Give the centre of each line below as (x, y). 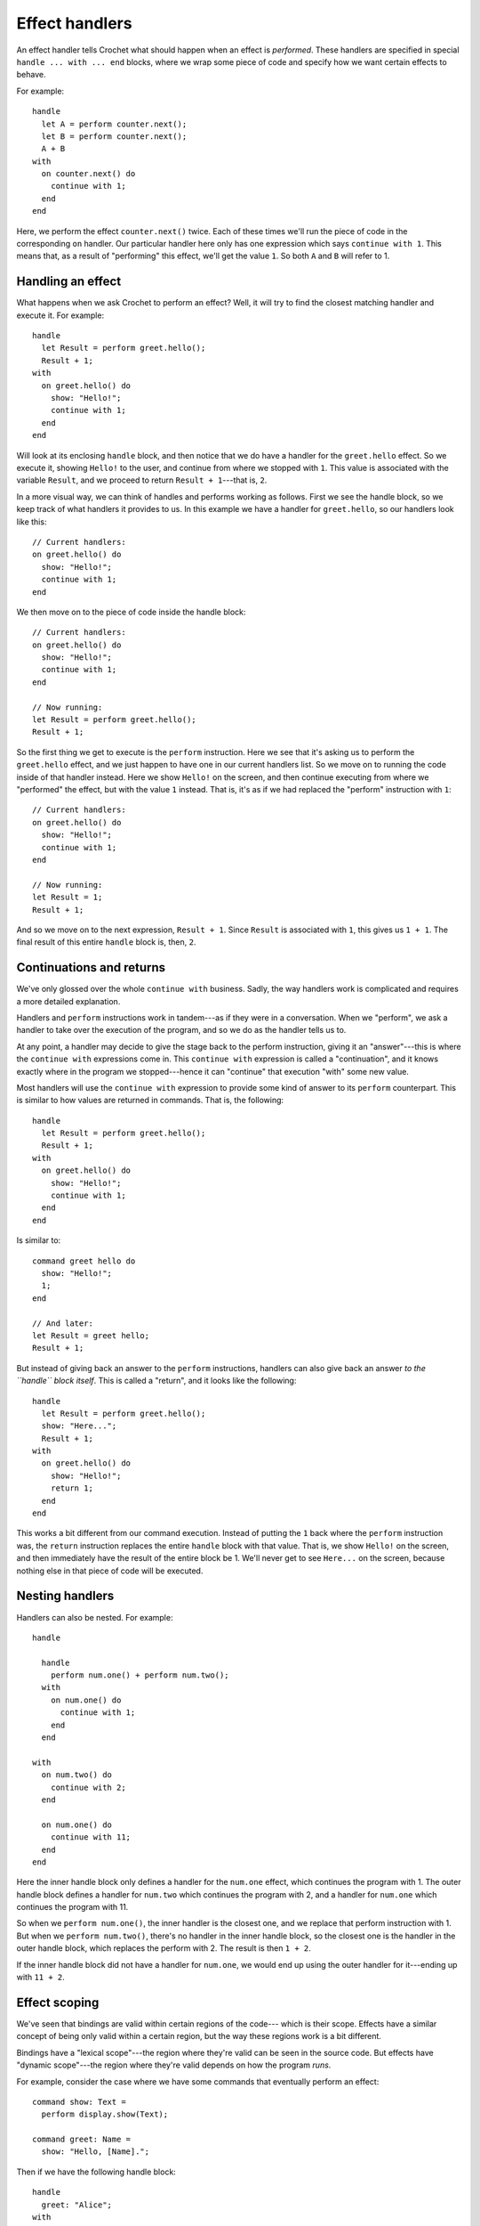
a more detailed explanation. (68, 1001)
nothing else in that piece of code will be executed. (110, 1571)
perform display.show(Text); (105, 2114)
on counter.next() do (88, 174)
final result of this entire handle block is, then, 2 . (106, 942)
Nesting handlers (65, 1596)
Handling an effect (69, 282)
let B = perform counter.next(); (114, 136)
